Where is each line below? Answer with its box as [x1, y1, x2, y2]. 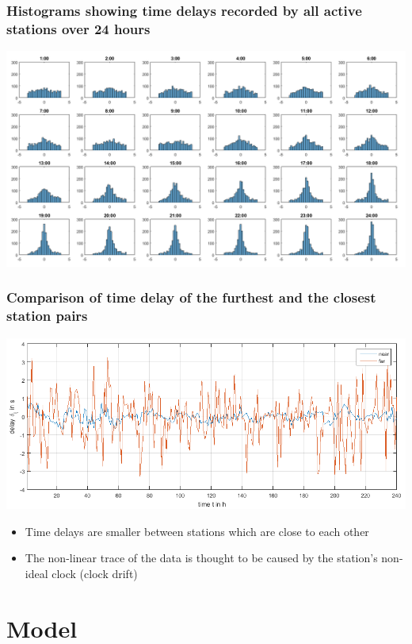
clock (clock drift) [51, 565, 138, 582]
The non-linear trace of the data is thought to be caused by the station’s [25, 550, 378, 566]
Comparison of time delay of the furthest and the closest [6, 287, 376, 307]
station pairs [6, 306, 88, 326]
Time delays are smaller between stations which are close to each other [25, 523, 369, 539]
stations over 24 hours [6, 18, 151, 38]
